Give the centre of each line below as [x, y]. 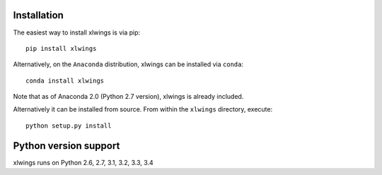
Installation [38, 15]
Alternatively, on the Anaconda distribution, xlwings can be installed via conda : [128, 64]
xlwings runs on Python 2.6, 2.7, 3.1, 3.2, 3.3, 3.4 [83, 162]
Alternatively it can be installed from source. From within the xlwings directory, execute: [143, 109]
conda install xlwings [65, 80]
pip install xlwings [61, 48]
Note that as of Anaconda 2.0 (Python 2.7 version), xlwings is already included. [128, 97]
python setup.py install [69, 126]
